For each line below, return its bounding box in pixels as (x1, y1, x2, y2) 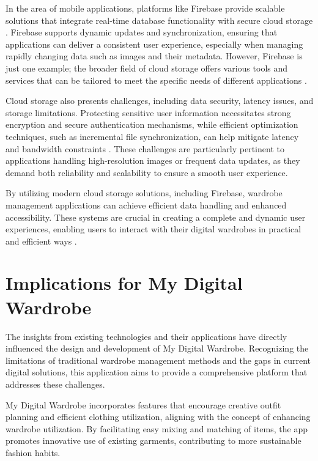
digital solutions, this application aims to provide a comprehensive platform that (6, 366, 308, 378)
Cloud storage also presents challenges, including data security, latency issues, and (6, 94, 314, 107)
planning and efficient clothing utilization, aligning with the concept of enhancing (6, 410, 311, 423)
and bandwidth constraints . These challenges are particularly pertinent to (6, 142, 284, 155)
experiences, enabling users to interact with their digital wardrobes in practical (6, 223, 301, 235)
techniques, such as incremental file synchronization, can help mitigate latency (6, 130, 299, 142)
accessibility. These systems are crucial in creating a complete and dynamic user (6, 210, 306, 223)
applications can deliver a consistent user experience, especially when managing (6, 37, 303, 50)
